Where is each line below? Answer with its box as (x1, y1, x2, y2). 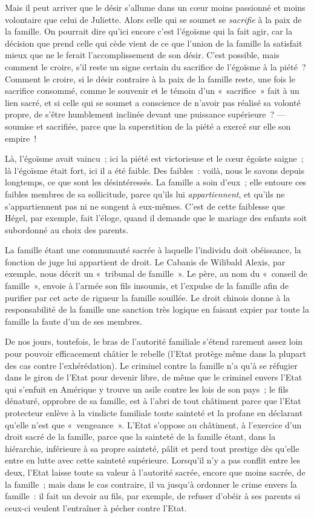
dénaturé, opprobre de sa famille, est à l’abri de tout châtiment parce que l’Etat (5, 394, 301, 407)
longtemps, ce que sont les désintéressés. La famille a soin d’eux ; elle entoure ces (5, 176, 306, 188)
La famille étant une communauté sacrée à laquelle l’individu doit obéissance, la (5, 244, 301, 256)
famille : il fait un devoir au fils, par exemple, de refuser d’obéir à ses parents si (5, 490, 301, 502)
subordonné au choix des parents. (5, 223, 129, 236)
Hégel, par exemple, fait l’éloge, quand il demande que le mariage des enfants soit (5, 211, 307, 224)
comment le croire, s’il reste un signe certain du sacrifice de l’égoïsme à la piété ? (5, 60, 306, 73)
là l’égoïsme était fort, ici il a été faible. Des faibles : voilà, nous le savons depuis (5, 164, 305, 176)
